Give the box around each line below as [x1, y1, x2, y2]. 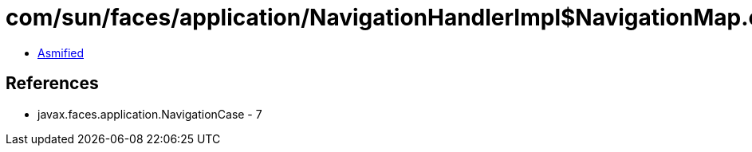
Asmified [37, 45, 85, 60]
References [6, 73, 99, 94]
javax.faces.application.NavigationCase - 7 [37, 107, 262, 121]
